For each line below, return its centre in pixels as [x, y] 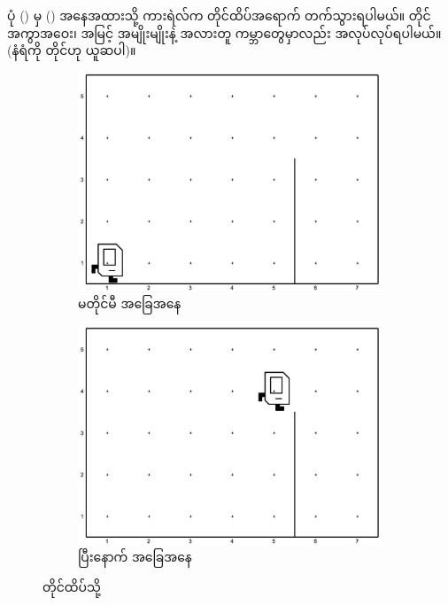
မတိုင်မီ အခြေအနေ [130, 303]
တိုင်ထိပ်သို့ [72, 586]
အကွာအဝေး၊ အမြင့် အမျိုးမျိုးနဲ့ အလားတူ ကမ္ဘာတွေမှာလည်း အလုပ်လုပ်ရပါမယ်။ [224, 32]
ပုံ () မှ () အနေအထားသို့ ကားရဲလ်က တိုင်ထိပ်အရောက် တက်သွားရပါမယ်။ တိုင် [219, 15]
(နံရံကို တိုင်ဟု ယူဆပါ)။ [72, 50]
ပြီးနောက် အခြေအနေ [135, 557]
